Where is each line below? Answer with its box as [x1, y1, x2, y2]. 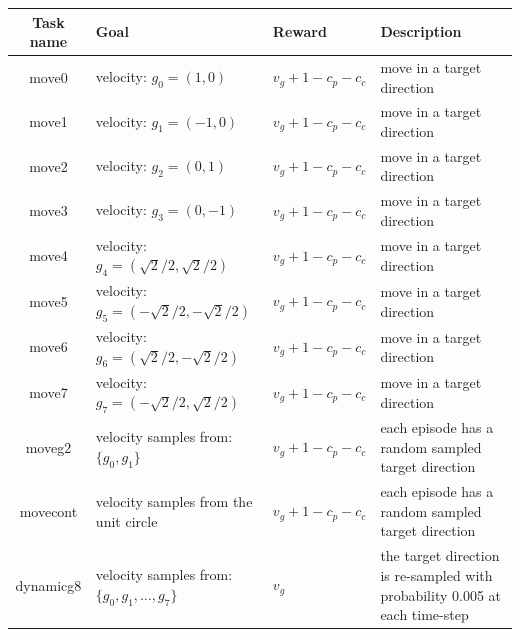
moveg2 [25, 436, 72, 457]
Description [380, 21, 462, 42]
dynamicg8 [15, 574, 82, 595]
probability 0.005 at [380, 584, 501, 605]
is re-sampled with [380, 564, 493, 585]
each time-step [380, 604, 469, 625]
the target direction [380, 545, 500, 566]
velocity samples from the [95, 491, 253, 512]
